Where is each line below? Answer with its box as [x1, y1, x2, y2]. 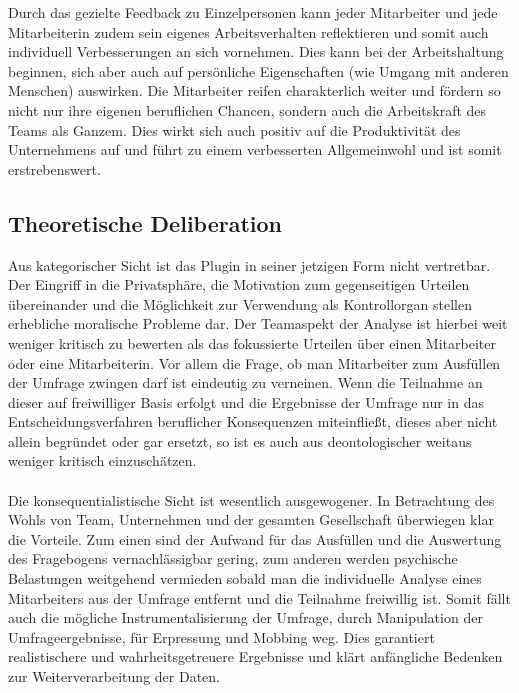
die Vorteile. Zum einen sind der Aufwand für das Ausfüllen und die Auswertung [8, 528, 502, 549]
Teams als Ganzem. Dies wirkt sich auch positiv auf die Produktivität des [8, 119, 461, 140]
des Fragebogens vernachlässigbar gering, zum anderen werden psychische [8, 548, 458, 569]
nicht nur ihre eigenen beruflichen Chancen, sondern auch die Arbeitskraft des [8, 99, 487, 120]
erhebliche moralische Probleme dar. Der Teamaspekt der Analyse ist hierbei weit [8, 313, 508, 334]
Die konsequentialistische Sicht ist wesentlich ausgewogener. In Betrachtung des [8, 489, 495, 510]
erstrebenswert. [8, 158, 101, 179]
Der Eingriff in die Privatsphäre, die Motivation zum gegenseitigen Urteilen [8, 274, 470, 295]
